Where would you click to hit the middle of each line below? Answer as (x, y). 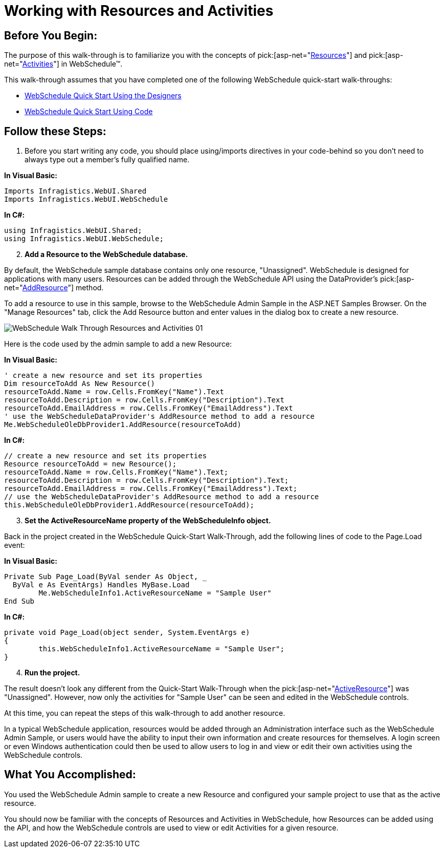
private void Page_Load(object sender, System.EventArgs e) (127, 633)
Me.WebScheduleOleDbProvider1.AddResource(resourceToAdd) (123, 425)
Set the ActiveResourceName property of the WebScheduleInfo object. (148, 521)
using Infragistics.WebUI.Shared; (73, 231)
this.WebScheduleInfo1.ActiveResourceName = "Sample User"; (161, 649)
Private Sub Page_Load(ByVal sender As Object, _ (106, 577)
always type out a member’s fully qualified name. (107, 160)
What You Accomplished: (70, 775)
